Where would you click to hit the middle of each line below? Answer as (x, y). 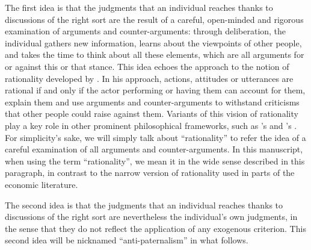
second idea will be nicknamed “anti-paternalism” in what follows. (127, 240)
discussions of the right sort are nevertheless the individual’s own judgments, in (151, 217)
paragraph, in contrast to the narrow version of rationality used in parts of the (150, 173)
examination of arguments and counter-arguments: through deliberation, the (146, 31)
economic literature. (42, 184)
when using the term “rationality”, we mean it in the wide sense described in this (155, 161)
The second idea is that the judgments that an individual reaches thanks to (144, 205)
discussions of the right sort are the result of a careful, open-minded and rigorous (154, 19)
